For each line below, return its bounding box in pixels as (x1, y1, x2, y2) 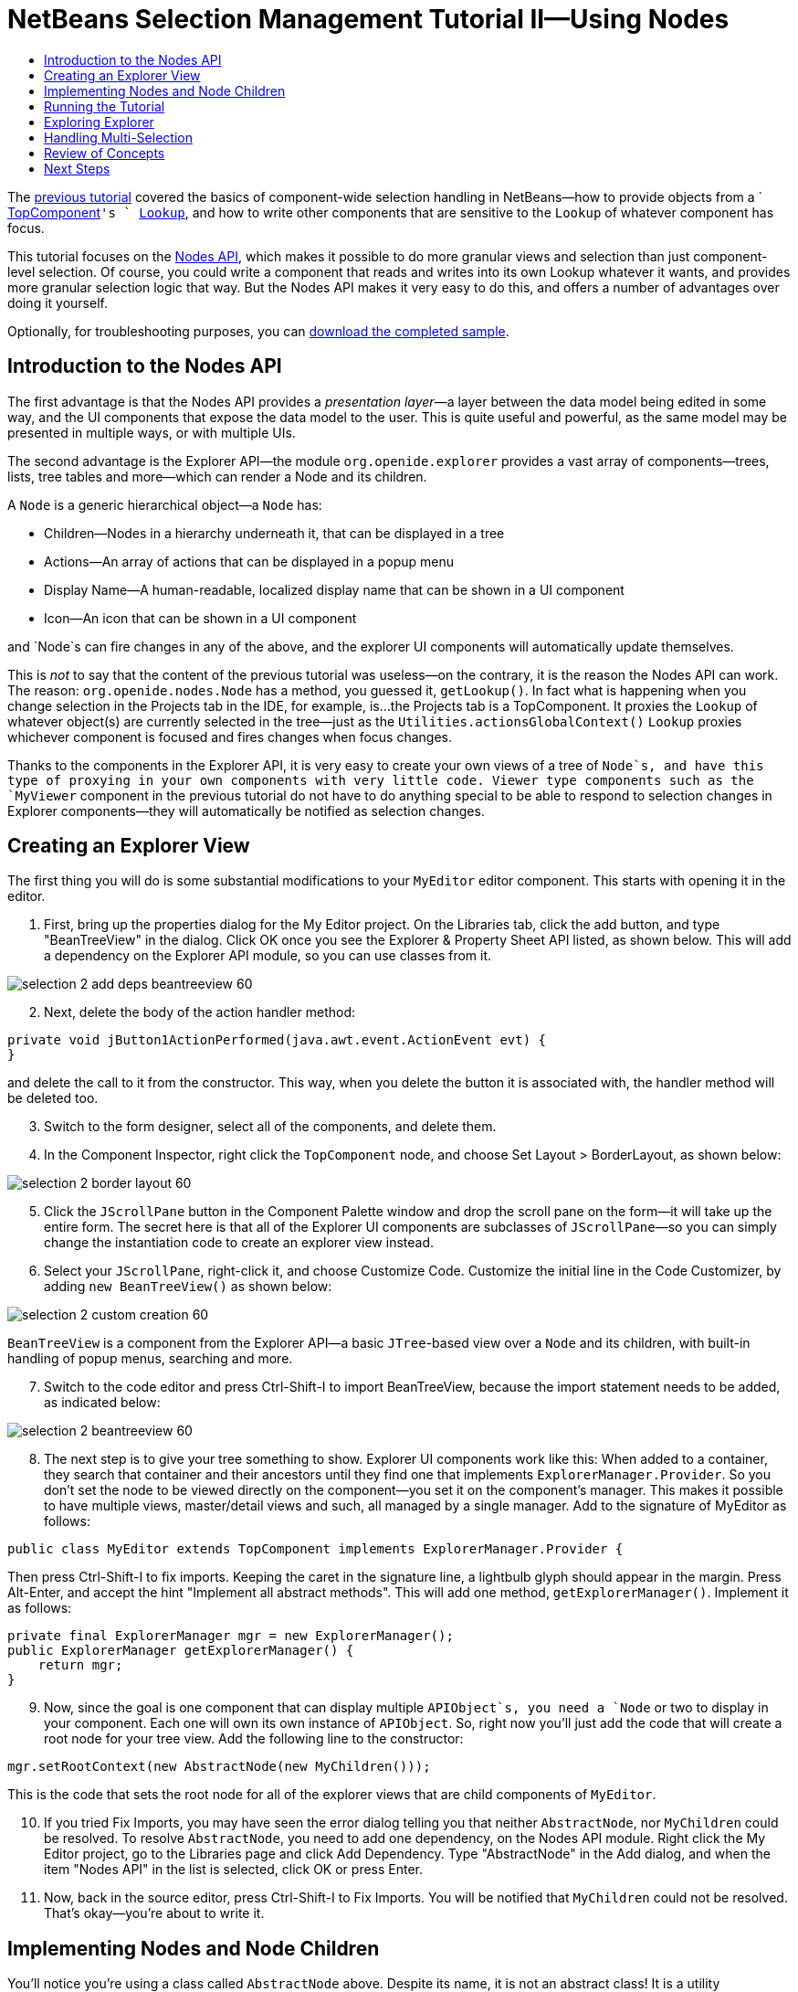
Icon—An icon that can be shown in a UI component (44, 609, 357, 626)
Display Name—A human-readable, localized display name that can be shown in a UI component (44, 581, 625, 598)
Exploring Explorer (44, 113, 154, 130)
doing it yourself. (7, 294, 108, 311)
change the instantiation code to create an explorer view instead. (44, 1234, 435, 1251)
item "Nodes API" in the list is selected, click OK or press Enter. (44, 1861, 424, 1878)
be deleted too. (7, 1090, 99, 1107)
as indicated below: (44, 1394, 161, 1411)
